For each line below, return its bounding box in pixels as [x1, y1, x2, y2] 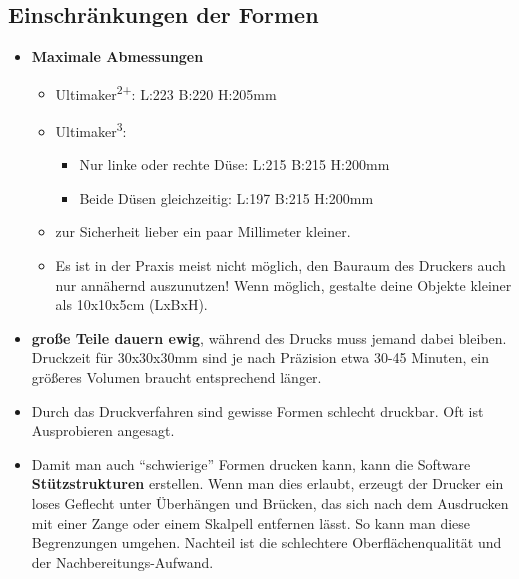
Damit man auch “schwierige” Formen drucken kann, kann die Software [31, 453, 471, 474]
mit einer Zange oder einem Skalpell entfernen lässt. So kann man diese [31, 512, 471, 533]
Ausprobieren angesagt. [31, 420, 175, 441]
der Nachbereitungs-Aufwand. [31, 551, 214, 572]
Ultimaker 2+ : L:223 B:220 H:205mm [55, 80, 277, 104]
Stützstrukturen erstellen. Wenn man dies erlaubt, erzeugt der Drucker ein [31, 473, 504, 494]
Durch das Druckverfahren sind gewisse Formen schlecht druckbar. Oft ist [31, 400, 484, 421]
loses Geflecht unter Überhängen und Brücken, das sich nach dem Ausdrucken [31, 493, 509, 514]
